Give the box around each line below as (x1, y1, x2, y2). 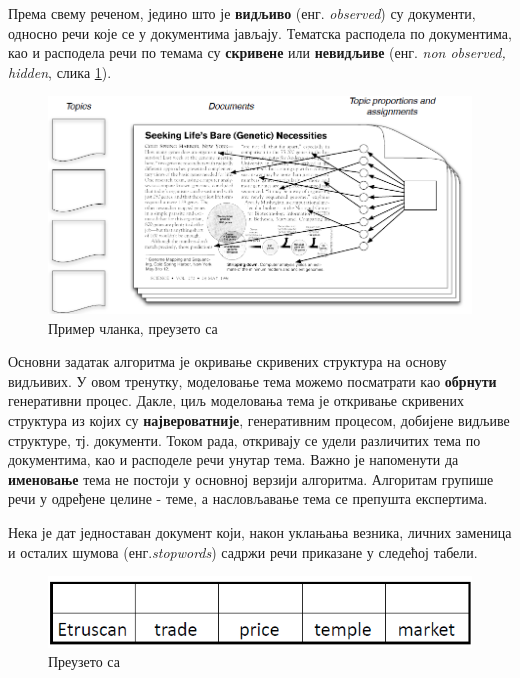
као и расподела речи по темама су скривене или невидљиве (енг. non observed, (8, 42, 506, 63)
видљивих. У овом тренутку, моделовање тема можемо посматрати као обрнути (8, 370, 497, 391)
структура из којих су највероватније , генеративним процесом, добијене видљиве (8, 409, 510, 430)
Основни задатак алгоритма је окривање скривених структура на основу (8, 351, 447, 372)
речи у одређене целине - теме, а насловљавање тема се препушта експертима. (8, 488, 488, 509)
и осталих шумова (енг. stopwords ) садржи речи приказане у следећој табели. (8, 541, 478, 562)
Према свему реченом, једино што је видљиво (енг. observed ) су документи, (8, 3, 476, 23)
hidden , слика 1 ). (8, 61, 112, 82)
